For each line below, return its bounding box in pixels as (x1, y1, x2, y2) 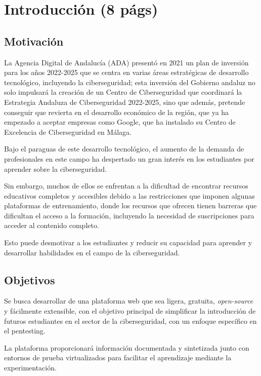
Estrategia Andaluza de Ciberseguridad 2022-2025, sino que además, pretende (4, 96, 245, 107)
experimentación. (4, 362, 57, 373)
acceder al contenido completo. (4, 220, 99, 231)
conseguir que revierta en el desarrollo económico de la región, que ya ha (4, 106, 229, 117)
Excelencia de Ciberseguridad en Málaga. (4, 126, 132, 137)
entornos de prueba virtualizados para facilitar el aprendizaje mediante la (4, 352, 232, 363)
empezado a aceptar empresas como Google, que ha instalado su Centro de (4, 117, 236, 127)
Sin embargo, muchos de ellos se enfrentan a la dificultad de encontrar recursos (4, 180, 248, 191)
